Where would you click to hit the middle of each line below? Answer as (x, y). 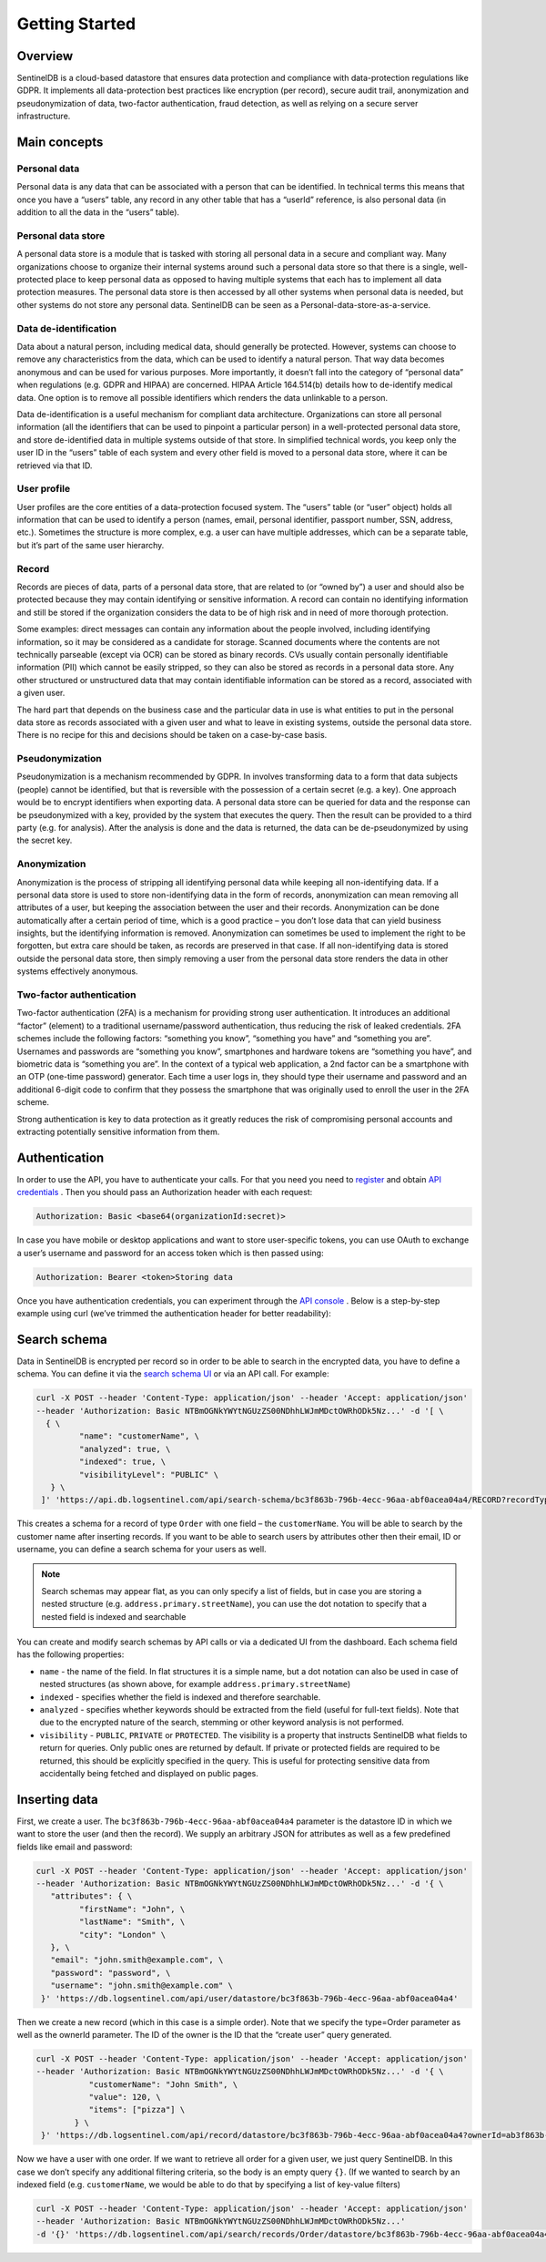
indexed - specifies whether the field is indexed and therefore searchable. (180, 1697)
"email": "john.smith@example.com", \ (137, 1960)
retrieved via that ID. (55, 466)
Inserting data (58, 1799)
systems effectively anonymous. (77, 971)
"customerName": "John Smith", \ (163, 2084)
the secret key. (45, 840)
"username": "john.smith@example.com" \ (142, 1986)
